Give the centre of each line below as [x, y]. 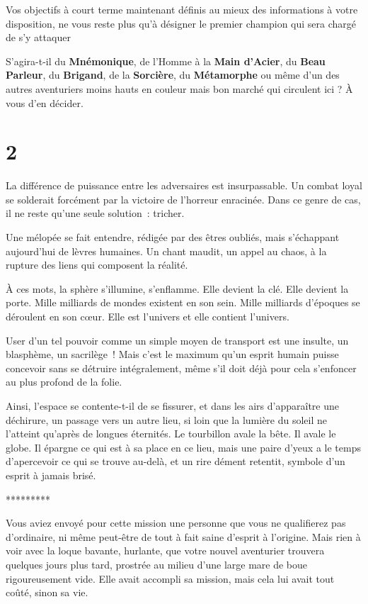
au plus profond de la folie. [64, 382]
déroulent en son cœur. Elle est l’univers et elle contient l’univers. [148, 317]
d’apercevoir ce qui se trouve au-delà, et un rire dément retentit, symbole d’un [176, 461]
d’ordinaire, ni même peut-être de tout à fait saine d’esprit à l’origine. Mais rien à [183, 536]
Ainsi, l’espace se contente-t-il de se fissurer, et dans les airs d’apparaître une [173, 406]
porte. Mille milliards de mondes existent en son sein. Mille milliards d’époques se [183, 302]
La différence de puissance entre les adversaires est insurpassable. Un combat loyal [184, 185]
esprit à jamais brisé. [51, 475]
